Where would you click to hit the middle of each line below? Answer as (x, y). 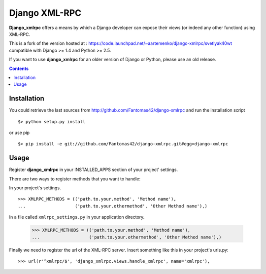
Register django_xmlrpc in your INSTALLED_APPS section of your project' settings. (94, 170)
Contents (19, 68)
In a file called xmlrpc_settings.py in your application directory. (77, 217)
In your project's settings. (35, 188)
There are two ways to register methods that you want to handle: (75, 179)
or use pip (19, 133)
